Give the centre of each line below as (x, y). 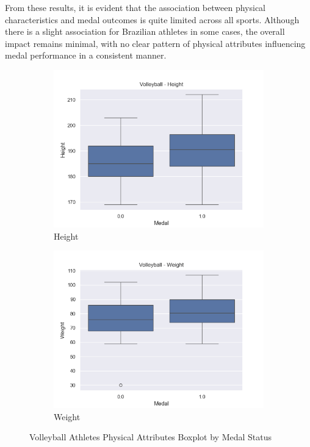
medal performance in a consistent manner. (86, 55)
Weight (67, 416)
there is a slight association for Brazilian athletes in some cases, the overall (145, 31)
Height (66, 236)
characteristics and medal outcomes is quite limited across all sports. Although (152, 19)
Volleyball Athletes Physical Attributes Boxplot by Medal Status (151, 437)
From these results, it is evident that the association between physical (135, 7)
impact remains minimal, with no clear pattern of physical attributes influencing (155, 43)
